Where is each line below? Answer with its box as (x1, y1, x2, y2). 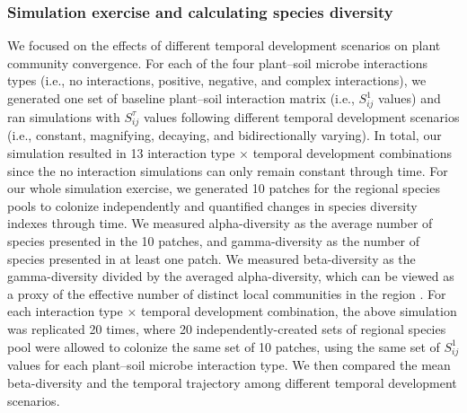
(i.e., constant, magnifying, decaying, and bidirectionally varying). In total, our (7, 126, 442, 145)
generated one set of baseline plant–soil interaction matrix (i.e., (7, 89, 355, 107)
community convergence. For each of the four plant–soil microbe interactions (7, 53, 427, 72)
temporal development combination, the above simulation (140, 302, 457, 321)
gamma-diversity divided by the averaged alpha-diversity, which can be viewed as (7, 267, 454, 286)
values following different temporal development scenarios (143, 107, 460, 126)
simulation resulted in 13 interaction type (7, 144, 235, 163)
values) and (378, 89, 441, 107)
